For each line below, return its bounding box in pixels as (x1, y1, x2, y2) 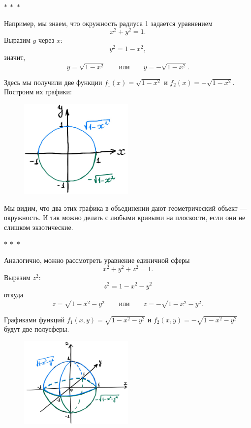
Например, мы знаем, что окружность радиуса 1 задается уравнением (4, 18, 213, 28)
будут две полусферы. (4, 324, 69, 334)
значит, (4, 52, 26, 62)
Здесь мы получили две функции (4, 77, 102, 87)
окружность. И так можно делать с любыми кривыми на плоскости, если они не (4, 212, 246, 223)
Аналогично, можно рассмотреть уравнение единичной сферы (4, 255, 190, 265)
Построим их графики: (4, 86, 72, 97)
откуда (4, 289, 23, 299)
